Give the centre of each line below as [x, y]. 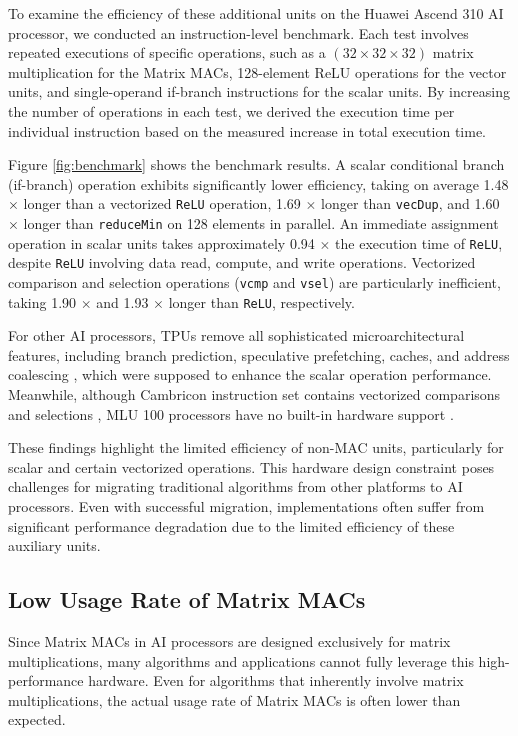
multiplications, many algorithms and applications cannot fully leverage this [241, 660]
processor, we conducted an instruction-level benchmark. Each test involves [238, 32]
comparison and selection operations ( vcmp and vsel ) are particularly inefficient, [254, 281]
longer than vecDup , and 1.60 [410, 203]
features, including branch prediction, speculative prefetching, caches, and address [259, 354]
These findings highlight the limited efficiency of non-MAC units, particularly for [256, 447]
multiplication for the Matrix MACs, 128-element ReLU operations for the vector [257, 71]
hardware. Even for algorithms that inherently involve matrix [276, 680]
